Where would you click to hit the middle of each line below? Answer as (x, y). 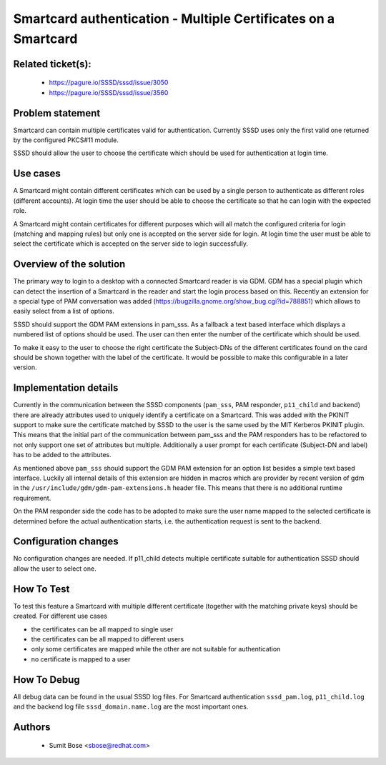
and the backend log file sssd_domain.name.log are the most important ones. (131, 706)
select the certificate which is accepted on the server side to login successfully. (131, 244)
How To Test (41, 589)
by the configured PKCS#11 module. (66, 140)
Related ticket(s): (53, 64)
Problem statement (57, 113)
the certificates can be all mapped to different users (108, 639)
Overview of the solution (69, 264)
